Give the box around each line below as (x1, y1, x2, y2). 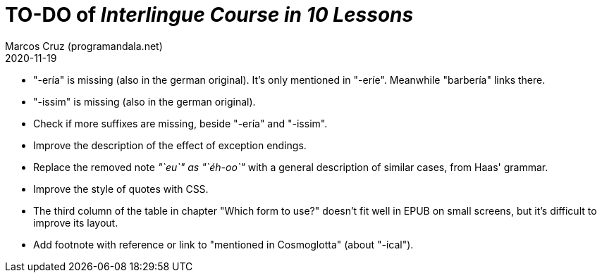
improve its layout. (33, 216, 118, 229)
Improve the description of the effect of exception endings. (33, 139, 307, 151)
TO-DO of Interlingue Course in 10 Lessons (5, 3, 414, 27)
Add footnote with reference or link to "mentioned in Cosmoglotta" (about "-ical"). (33, 238, 414, 251)
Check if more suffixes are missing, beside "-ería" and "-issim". (33, 117, 328, 129)
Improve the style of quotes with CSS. (33, 182, 209, 195)
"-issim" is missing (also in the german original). (33, 95, 256, 108)
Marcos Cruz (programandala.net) (5, 39, 163, 52)
